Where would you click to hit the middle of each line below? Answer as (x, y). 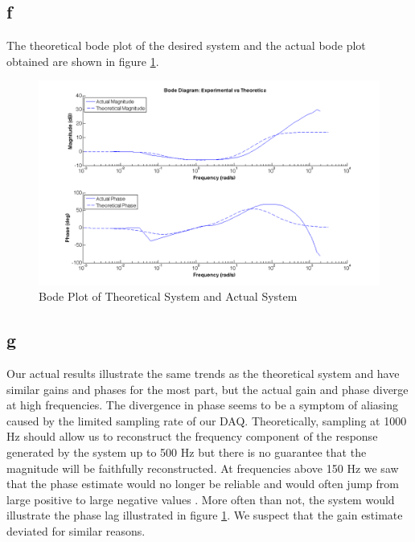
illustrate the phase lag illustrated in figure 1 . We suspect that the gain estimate (205, 515)
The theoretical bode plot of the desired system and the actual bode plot (186, 45)
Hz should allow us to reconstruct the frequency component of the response (192, 436)
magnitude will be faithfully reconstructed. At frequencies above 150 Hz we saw (203, 468)
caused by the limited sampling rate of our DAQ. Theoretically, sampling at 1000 (207, 420)
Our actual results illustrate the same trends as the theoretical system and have (203, 374)
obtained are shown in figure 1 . (83, 61)
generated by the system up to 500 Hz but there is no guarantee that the (187, 452)
